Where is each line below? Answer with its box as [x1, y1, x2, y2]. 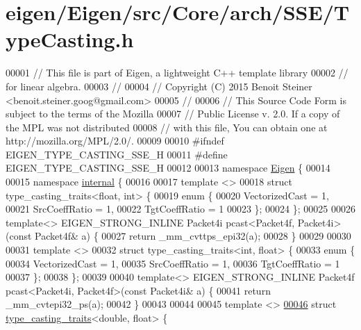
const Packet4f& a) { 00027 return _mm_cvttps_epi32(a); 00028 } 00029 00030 [9, 229, 351, 243]
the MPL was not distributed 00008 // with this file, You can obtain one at [6, 119, 328, 134]
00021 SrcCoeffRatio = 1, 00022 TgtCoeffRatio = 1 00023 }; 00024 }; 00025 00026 [6, 201, 355, 216]
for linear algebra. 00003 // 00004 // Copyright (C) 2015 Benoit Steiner [6, 79, 312, 93]
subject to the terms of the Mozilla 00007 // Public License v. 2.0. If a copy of [6, 106, 340, 121]
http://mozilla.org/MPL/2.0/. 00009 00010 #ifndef [6, 133, 224, 148]
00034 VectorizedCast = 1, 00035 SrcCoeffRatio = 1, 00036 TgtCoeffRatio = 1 [6, 256, 340, 270]
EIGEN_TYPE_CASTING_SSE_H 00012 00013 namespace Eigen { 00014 [6, 160, 330, 175]
